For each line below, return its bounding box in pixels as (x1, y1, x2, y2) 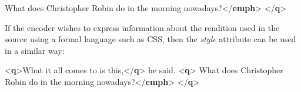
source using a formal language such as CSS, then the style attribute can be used (5, 33, 296, 45)
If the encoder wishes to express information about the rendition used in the (5, 21, 280, 33)
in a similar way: (5, 44, 65, 56)
